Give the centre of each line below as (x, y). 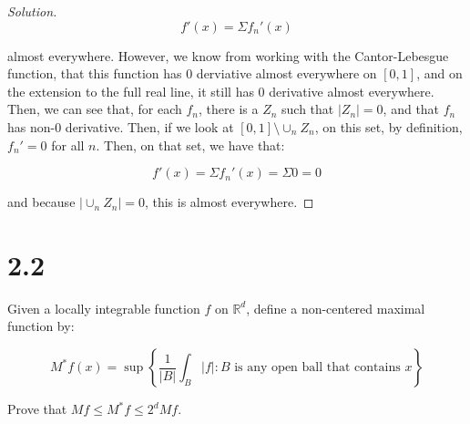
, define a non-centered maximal (336, 308)
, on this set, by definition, (388, 126)
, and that (411, 109)
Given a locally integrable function (104, 308)
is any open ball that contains (317, 368)
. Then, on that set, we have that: (190, 145)
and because (41, 202)
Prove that (37, 409)
